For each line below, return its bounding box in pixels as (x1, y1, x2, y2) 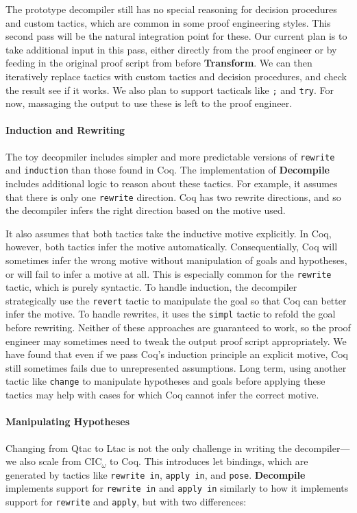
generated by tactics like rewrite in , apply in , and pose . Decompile (5, 467, 306, 481)
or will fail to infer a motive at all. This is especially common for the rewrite (5, 266, 332, 281)
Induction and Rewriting (5, 123, 125, 137)
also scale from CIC (19, 454, 102, 468)
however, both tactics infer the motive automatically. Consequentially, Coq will (5, 239, 338, 254)
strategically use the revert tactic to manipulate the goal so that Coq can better (5, 293, 347, 307)
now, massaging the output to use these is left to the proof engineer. (5, 96, 293, 110)
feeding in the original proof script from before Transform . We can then (5, 56, 312, 70)
